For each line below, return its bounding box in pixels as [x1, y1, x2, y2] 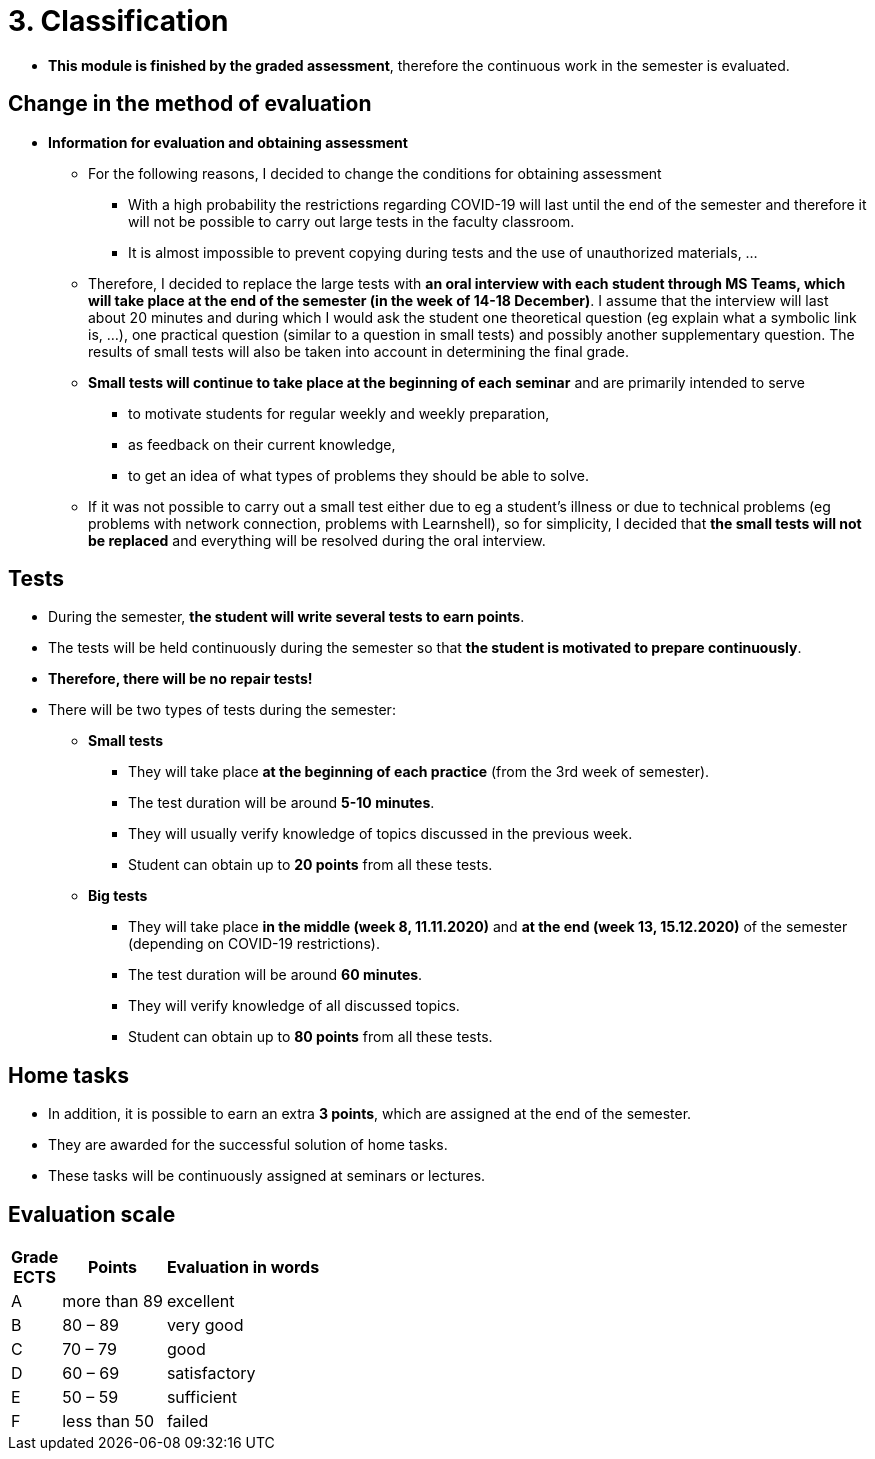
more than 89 [62, 1291, 163, 1312]
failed [166, 1411, 209, 1432]
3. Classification [8, 4, 229, 38]
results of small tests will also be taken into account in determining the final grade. [88, 342, 629, 360]
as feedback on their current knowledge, [128, 435, 396, 453]
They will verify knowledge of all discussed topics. [128, 997, 460, 1015]
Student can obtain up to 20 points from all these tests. [128, 856, 493, 874]
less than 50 [62, 1411, 155, 1432]
